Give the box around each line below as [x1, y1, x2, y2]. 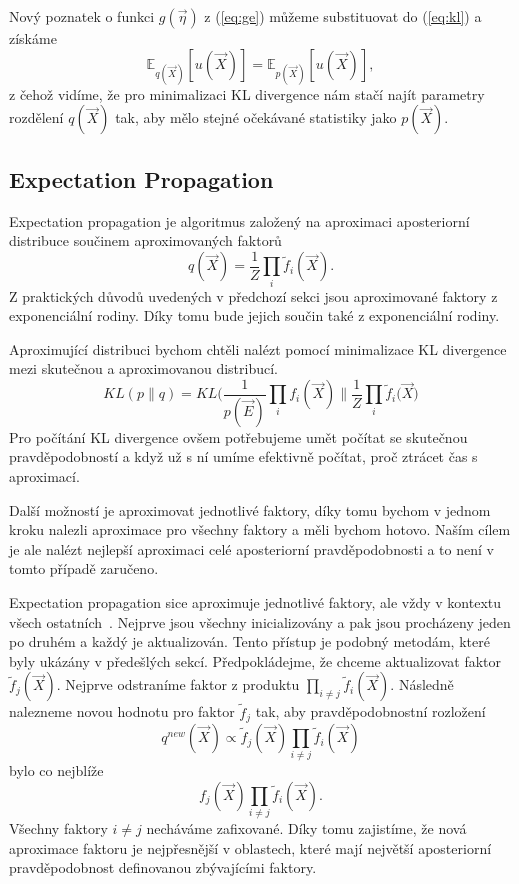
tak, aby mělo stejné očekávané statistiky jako [115, 107, 397, 128]
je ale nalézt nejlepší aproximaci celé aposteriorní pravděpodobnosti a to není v [9, 538, 494, 559]
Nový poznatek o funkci [9, 6, 155, 26]
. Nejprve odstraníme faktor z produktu [56, 674, 300, 695]
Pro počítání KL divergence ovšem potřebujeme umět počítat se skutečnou [9, 426, 468, 447]
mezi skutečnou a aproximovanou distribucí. [9, 358, 278, 379]
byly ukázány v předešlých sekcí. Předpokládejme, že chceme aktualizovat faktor [9, 650, 501, 671]
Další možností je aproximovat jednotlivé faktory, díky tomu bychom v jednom [9, 499, 491, 520]
